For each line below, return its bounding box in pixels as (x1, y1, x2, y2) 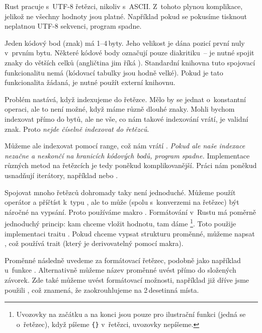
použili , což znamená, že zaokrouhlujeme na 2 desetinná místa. (5, 284, 199, 295)
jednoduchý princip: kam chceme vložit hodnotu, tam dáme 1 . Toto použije (5, 217, 236, 228)
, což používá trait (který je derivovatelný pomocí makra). (5, 238, 184, 248)
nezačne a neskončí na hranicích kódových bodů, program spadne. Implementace (5, 150, 250, 160)
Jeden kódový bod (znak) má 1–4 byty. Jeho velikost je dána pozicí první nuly (5, 37, 245, 48)
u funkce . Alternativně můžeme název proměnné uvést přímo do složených (5, 265, 236, 275)
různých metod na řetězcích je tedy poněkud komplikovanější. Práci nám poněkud (5, 160, 257, 171)
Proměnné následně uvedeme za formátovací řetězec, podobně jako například (5, 255, 241, 265)
